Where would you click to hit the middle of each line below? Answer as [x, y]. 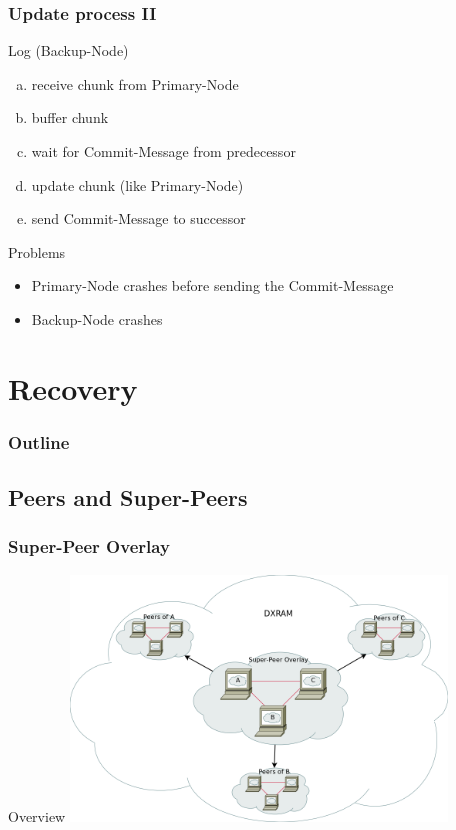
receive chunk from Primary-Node [135, 83]
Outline [39, 441]
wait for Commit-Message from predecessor [163, 151]
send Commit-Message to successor [138, 218]
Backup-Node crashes [97, 318]
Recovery [73, 387]
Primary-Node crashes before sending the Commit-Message [212, 285]
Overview [37, 815]
